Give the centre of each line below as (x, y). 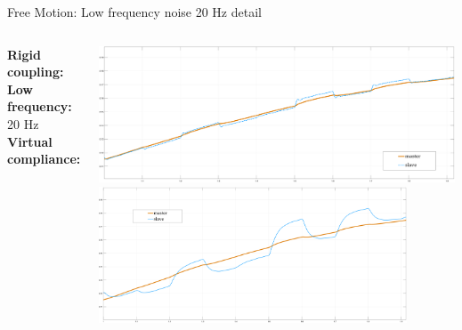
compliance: (44, 159)
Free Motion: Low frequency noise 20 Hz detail (134, 12)
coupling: (36, 72)
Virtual (30, 141)
